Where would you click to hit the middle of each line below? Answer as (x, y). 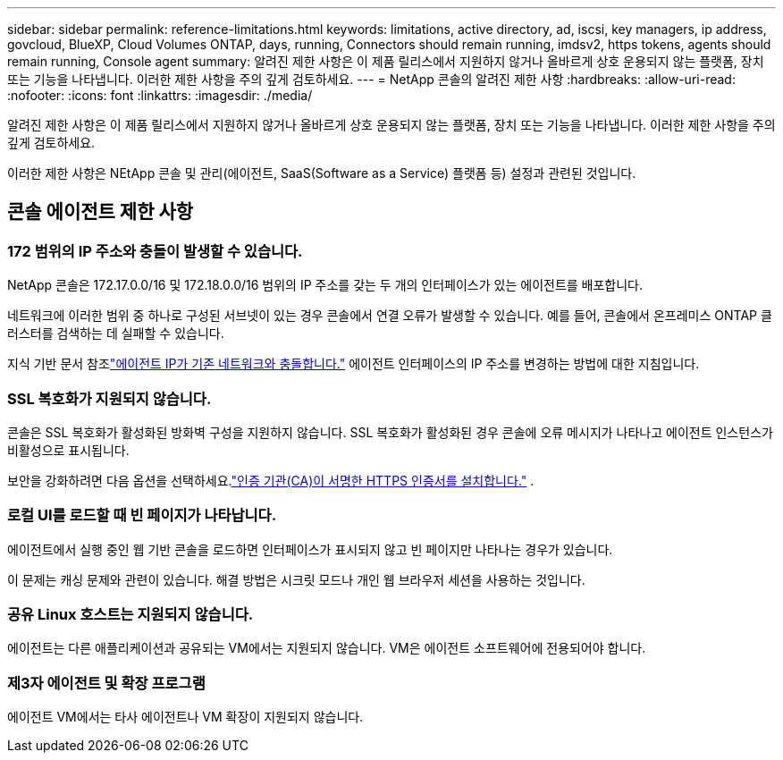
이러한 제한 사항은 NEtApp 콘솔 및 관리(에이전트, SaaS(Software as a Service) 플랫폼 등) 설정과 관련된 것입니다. (322, 173)
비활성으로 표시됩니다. (68, 450)
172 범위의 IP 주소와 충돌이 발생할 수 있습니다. (155, 251)
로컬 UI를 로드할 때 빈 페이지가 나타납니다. (142, 515)
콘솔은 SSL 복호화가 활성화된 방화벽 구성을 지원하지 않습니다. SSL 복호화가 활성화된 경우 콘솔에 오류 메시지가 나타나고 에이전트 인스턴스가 (390, 432)
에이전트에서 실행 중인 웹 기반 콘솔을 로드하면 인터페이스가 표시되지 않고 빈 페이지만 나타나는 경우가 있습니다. (310, 549)
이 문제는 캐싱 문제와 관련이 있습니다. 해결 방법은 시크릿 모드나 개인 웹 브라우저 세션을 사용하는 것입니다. (296, 579)
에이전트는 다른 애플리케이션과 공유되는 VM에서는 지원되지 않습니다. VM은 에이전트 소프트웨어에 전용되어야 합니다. (327, 648)
